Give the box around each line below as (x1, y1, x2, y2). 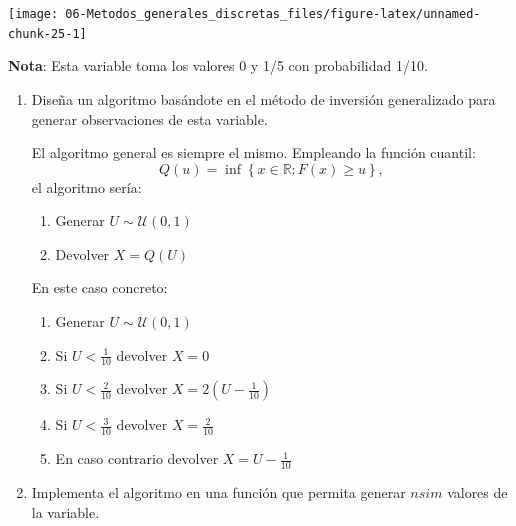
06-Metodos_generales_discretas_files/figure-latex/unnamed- (65, 7, 481, 21)
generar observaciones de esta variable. (31, 108, 268, 129)
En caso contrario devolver (55, 448, 219, 469)
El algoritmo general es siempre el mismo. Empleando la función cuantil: (31, 142, 476, 163)
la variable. (31, 501, 100, 522)
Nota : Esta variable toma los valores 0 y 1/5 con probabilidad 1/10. (8, 55, 428, 76)
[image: (8, 7, 59, 21)
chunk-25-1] (8, 26, 87, 41)
